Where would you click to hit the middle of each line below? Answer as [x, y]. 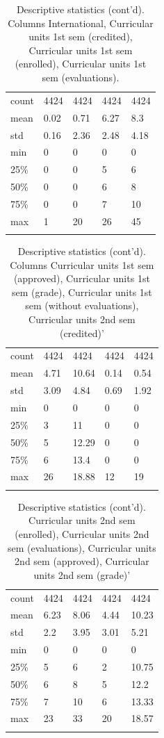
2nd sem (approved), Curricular [82, 561]
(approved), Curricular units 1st [82, 278]
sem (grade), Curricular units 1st [82, 292]
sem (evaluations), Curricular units [82, 547]
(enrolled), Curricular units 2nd [82, 533]
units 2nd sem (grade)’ [82, 574]
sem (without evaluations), [82, 305]
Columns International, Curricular [81, 23]
